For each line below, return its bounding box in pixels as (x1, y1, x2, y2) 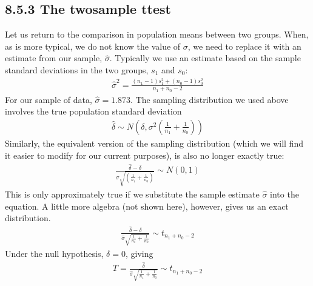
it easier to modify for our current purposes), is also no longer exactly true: (5, 148, 284, 161)
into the (270, 187, 299, 200)
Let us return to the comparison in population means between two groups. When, (5, 28, 309, 41)
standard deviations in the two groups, (5, 63, 149, 76)
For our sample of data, (5, 93, 92, 105)
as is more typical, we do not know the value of (5, 39, 181, 52)
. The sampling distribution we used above (130, 93, 289, 105)
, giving (125, 247, 153, 259)
